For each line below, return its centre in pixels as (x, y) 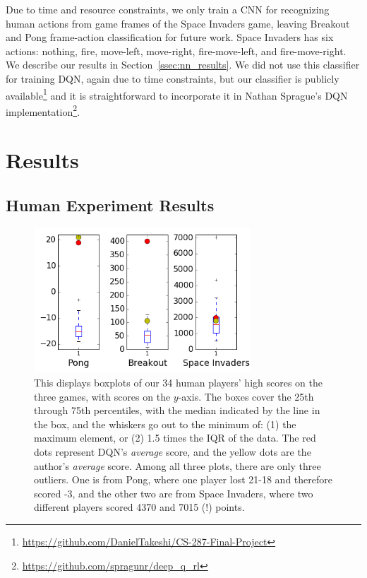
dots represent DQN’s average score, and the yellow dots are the (173, 451)
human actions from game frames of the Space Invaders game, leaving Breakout (178, 23)
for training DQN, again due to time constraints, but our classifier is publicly (173, 78)
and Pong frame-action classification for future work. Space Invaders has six (170, 37)
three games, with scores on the (102, 396)
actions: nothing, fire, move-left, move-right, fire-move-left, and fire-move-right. (176, 51)
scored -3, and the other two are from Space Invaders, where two (174, 493)
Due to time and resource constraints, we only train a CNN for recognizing (168, 9)
